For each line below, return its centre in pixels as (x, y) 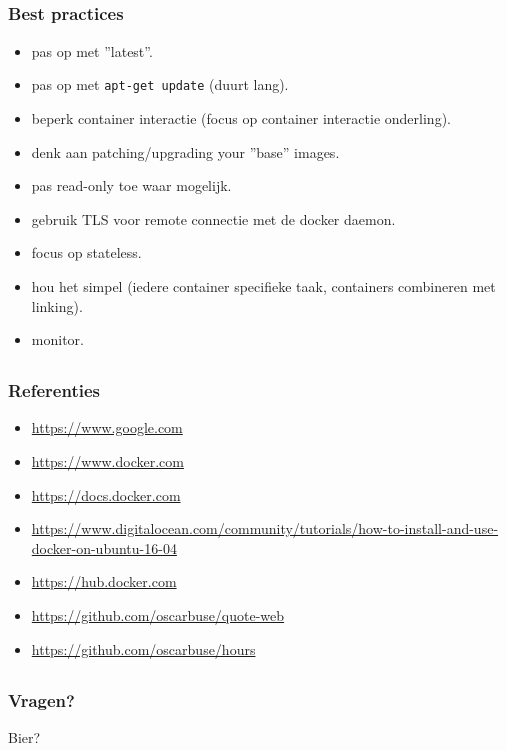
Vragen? (41, 699)
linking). (57, 305)
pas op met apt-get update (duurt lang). (160, 84)
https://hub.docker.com (104, 581)
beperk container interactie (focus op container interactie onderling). (241, 117)
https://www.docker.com (107, 460)
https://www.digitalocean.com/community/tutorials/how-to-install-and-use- (265, 528)
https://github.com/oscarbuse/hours (143, 648)
